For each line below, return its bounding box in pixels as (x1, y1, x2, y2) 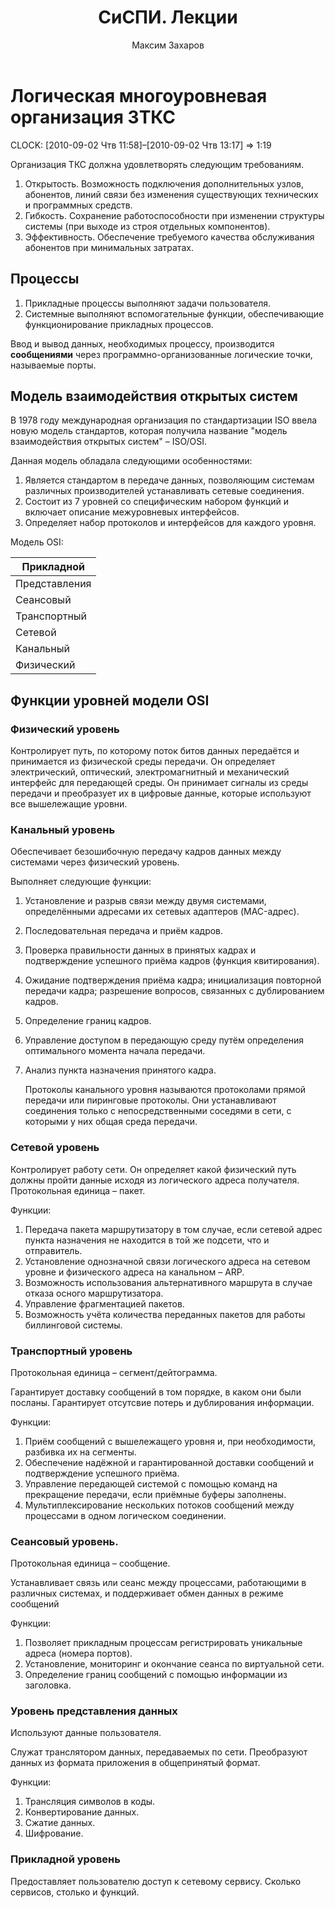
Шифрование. (24, 1827, 84, 1840)
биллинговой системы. (24, 1319, 123, 1331)
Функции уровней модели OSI (10, 692, 210, 709)
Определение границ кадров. (24, 1015, 152, 1027)
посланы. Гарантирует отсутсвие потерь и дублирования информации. (10, 1396, 315, 1408)
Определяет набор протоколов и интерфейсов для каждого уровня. (24, 517, 317, 529)
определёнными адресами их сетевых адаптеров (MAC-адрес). (24, 906, 300, 918)
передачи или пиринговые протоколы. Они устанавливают (24, 1094, 277, 1106)
